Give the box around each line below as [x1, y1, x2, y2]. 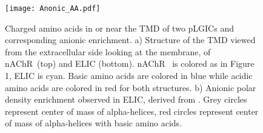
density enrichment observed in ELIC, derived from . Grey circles [5, 93, 247, 106]
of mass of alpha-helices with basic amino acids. [5, 117, 182, 129]
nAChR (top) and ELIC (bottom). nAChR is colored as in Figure [5, 57, 255, 70]
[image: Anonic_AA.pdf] [5, 4, 101, 13]
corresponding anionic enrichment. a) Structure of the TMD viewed [5, 33, 256, 46]
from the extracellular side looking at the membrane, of [5, 45, 211, 58]
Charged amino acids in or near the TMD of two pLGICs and [5, 21, 234, 34]
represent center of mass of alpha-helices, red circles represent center [5, 104, 259, 117]
